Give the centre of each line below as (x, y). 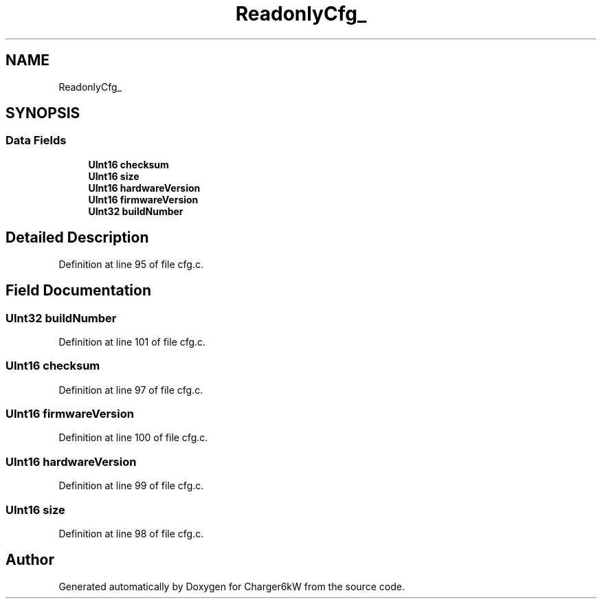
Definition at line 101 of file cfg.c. (132, 342)
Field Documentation (78, 291)
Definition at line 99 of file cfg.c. (131, 486)
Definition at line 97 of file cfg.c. (131, 390)
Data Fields (36, 141)
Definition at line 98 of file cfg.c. (131, 533)
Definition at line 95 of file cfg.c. (131, 264)
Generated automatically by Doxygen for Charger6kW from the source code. (232, 586)
